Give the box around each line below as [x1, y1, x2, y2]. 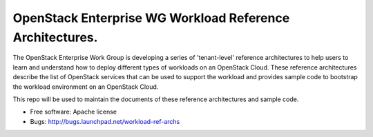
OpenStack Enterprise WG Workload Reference [12, 10, 290, 25]
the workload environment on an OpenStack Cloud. [12, 83, 159, 91]
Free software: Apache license [30, 107, 117, 116]
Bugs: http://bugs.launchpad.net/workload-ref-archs [30, 117, 180, 125]
